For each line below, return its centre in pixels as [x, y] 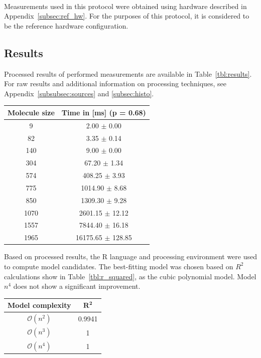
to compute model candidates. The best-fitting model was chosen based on [119, 266]
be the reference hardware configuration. [66, 25]
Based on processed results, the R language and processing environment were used [130, 256]
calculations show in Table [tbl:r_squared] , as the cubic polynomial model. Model [130, 276]
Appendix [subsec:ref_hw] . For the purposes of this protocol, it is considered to [127, 16]
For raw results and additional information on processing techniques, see [115, 83]
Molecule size [31, 112]
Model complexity [39, 305]
